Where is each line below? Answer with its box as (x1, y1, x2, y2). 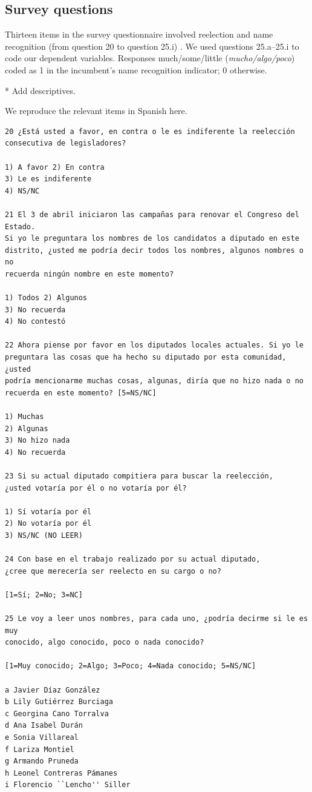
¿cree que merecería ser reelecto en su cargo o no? (5, 566, 221, 576)
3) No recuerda (5, 305, 66, 314)
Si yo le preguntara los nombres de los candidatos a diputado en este (5, 234, 299, 243)
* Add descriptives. (5, 84, 76, 96)
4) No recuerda (5, 448, 66, 457)
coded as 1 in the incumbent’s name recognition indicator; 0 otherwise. (5, 63, 267, 76)
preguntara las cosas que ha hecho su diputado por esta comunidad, (5, 353, 287, 362)
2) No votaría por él (5, 519, 92, 528)
